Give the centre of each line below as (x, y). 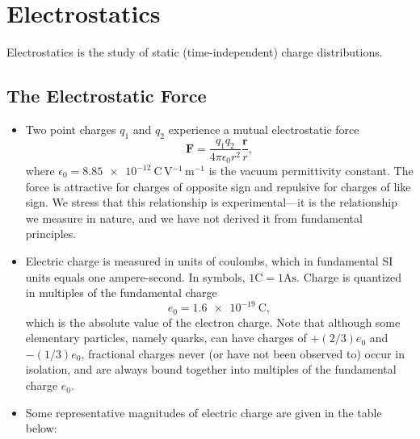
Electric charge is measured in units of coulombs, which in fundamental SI (209, 260)
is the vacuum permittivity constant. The (311, 170)
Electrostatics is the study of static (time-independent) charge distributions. (195, 52)
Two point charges (71, 129)
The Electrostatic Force (107, 96)
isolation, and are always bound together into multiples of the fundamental (211, 369)
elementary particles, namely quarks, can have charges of (166, 338)
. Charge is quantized (349, 276)
